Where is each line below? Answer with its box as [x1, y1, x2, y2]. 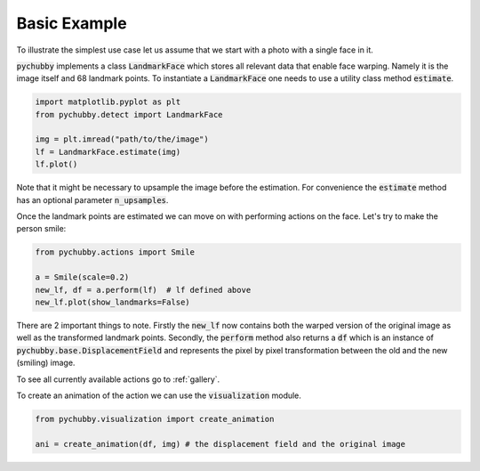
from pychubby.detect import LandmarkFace [35, 110, 223, 119]
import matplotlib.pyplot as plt [35, 97, 181, 107]
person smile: [16, 223, 67, 234]
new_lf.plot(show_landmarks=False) [35, 296, 190, 307]
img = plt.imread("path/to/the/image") [35, 134, 209, 144]
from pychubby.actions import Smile [35, 248, 196, 257]
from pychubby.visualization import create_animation [35, 414, 275, 424]
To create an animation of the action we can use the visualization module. [16, 390, 302, 401]
